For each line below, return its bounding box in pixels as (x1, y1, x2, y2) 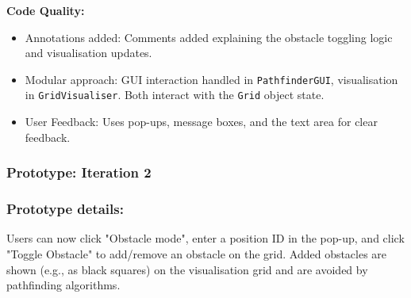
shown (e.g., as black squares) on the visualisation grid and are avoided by (6, 261, 368, 277)
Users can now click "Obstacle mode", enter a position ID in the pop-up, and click (6, 230, 405, 246)
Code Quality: (6, 2, 85, 18)
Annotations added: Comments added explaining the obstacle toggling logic (25, 29, 393, 45)
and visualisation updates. (25, 44, 152, 61)
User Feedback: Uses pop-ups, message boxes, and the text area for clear (25, 113, 378, 130)
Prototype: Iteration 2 (6, 162, 152, 182)
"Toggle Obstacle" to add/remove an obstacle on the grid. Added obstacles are (6, 245, 387, 262)
